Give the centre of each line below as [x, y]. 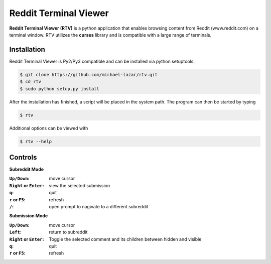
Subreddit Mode [27, 169]
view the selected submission [80, 185]
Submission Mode [29, 216]
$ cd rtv [31, 82]
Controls [23, 157]
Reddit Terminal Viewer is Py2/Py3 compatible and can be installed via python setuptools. [102, 61]
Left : [16, 232]
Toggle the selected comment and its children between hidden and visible [125, 239]
